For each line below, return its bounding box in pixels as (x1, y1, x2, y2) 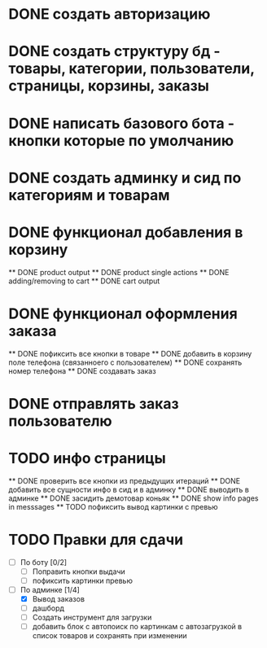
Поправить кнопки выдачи (32, 567, 126, 576)
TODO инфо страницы (8, 449, 167, 467)
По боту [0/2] (20, 557, 68, 567)
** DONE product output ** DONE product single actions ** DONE (8, 267, 230, 277)
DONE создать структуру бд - (8, 42, 221, 61)
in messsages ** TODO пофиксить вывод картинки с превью (8, 501, 218, 511)
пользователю (8, 412, 112, 430)
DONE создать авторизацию (8, 5, 211, 24)
